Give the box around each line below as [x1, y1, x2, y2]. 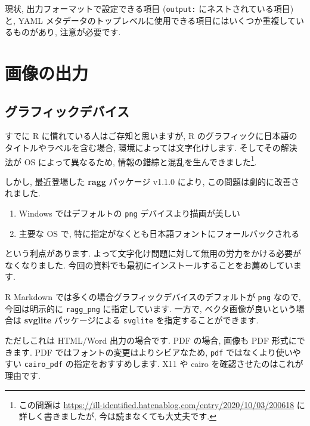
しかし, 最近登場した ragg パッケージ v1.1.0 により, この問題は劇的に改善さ [5, 175, 299, 187]
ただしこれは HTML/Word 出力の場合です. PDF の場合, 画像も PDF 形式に [5, 334, 297, 347]
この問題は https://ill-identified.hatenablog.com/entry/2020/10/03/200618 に [18, 398, 305, 410]
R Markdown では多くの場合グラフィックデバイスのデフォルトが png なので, [5, 291, 301, 303]
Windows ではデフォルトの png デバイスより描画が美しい [18, 207, 240, 220]
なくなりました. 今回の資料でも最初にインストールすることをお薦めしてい [5, 258, 293, 271]
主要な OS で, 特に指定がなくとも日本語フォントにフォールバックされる [18, 227, 300, 239]
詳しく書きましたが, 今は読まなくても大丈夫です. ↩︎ [18, 410, 216, 422]
